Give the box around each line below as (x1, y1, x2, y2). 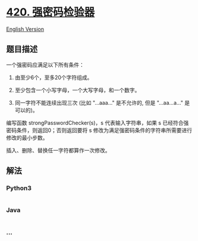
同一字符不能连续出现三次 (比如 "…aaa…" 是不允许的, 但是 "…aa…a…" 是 (14, 99, 190, 106)
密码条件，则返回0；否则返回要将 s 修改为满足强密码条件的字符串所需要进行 (6, 126, 193, 134)
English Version (6, 25, 45, 33)
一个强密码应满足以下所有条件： (6, 61, 84, 68)
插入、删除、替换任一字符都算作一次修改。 (6, 146, 111, 154)
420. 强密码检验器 (6, 5, 95, 19)
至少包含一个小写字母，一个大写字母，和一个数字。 (14, 86, 140, 93)
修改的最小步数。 (6, 134, 48, 141)
